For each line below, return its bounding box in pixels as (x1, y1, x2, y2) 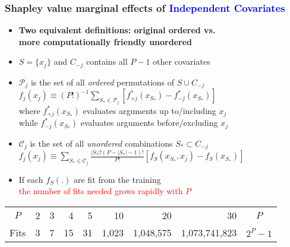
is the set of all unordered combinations (30, 137, 173, 149)
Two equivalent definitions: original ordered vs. (18, 24, 216, 36)
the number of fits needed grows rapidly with (18, 185, 183, 197)
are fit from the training (74, 173, 161, 185)
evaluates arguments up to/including (83, 104, 216, 116)
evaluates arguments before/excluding (80, 116, 218, 129)
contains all (86, 55, 128, 68)
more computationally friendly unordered (18, 35, 193, 47)
